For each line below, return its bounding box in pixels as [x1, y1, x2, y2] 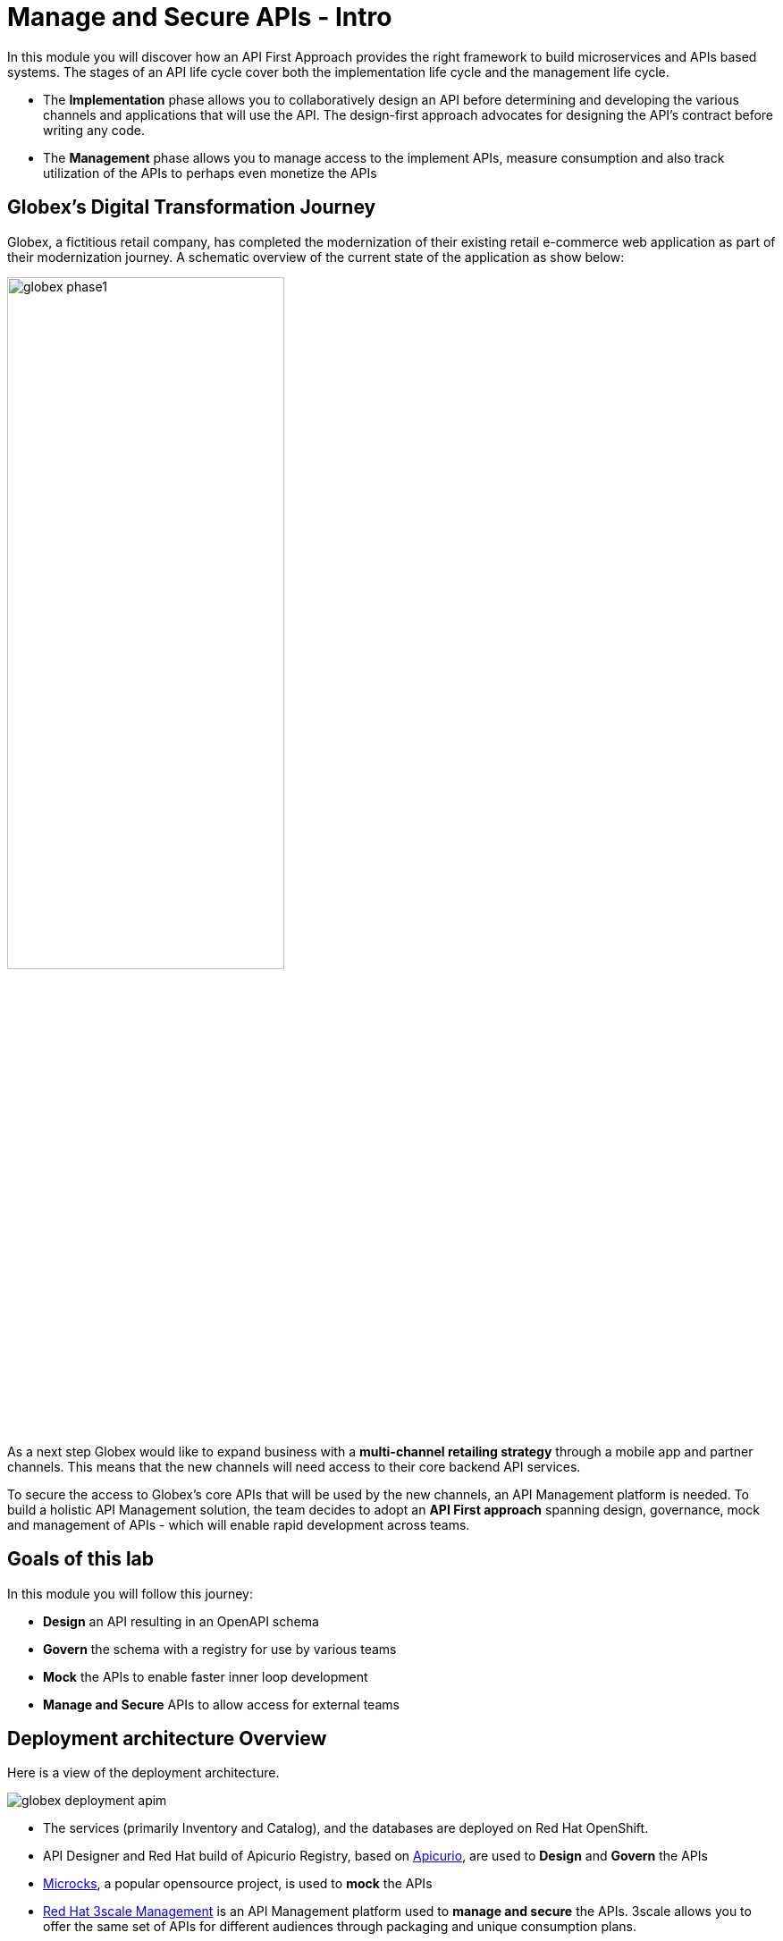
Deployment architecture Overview [7, 1727, 327, 1751]
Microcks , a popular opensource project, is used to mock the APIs [43, 1876, 433, 1892]
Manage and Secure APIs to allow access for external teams [43, 1696, 400, 1712]
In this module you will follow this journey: [7, 1585, 253, 1601]
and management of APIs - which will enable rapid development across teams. [7, 1516, 470, 1532]
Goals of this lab [7, 1548, 155, 1571]
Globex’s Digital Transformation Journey [7, 196, 376, 219]
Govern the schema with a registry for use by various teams [43, 1641, 397, 1657]
